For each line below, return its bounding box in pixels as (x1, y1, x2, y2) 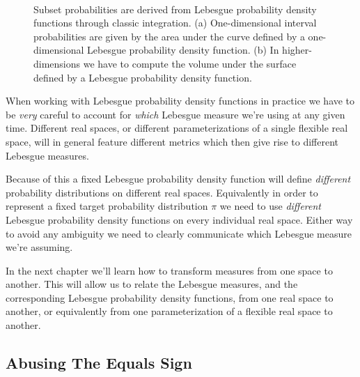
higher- (282, 43, 312, 57)
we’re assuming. (6, 240, 73, 254)
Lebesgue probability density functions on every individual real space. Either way (6, 212, 353, 226)
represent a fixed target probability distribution (6, 199, 208, 213)
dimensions (33, 56, 81, 70)
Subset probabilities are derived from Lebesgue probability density (33, 1, 317, 16)
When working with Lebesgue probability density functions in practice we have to (6, 93, 355, 108)
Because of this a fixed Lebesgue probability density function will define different (6, 171, 351, 186)
